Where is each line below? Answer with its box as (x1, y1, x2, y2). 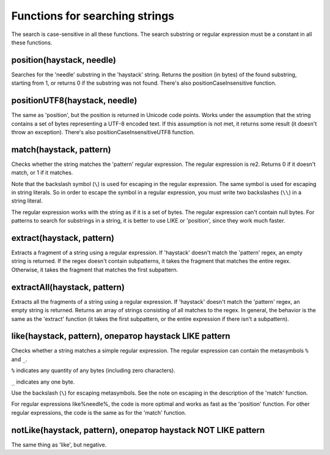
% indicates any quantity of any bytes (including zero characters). (11, 367, 175, 374)
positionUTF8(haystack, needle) (11, 95, 137, 106)
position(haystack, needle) (11, 55, 116, 65)
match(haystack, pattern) (11, 144, 111, 155)
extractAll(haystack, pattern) (11, 282, 125, 292)
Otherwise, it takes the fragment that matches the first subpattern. (11, 266, 178, 273)
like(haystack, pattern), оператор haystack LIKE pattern (11, 331, 230, 342)
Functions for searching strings (11, 9, 175, 23)
